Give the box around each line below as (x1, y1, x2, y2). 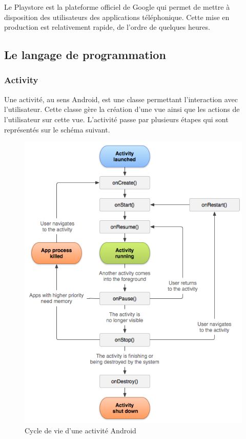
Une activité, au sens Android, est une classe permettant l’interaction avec (4, 93, 238, 104)
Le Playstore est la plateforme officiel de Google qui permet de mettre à (4, 2, 230, 12)
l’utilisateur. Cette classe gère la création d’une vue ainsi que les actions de (4, 104, 240, 114)
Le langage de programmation (4, 47, 166, 63)
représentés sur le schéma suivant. (4, 124, 110, 135)
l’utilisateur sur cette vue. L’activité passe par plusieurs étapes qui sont (4, 113, 229, 124)
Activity (4, 73, 38, 86)
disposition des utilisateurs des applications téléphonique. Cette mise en (4, 11, 230, 22)
